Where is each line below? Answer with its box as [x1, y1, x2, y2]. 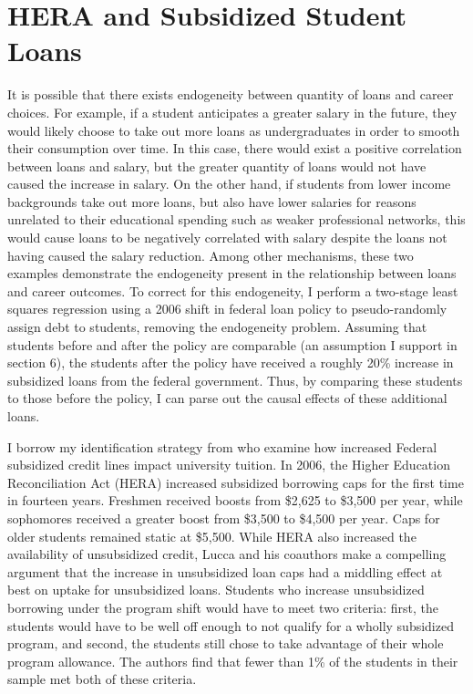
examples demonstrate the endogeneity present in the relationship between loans [7, 264, 457, 283]
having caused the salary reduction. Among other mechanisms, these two [7, 245, 414, 264]
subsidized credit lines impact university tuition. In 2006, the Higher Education [7, 455, 450, 474]
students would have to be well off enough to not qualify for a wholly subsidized [7, 616, 454, 635]
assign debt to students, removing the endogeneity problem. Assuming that [7, 317, 427, 337]
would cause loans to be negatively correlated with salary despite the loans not [7, 228, 447, 247]
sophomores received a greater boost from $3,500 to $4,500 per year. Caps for [7, 508, 440, 527]
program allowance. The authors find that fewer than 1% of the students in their [7, 651, 458, 670]
